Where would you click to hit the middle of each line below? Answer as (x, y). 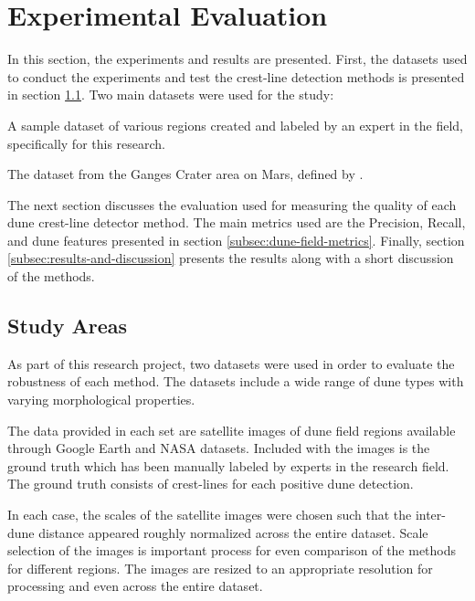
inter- (430, 515)
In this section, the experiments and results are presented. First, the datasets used (237, 59)
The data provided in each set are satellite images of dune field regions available (232, 430)
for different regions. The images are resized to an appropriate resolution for (220, 568)
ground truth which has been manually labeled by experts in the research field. (228, 465)
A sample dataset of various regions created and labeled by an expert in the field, (236, 125)
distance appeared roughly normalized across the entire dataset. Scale (233, 532)
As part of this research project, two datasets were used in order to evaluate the (231, 363)
